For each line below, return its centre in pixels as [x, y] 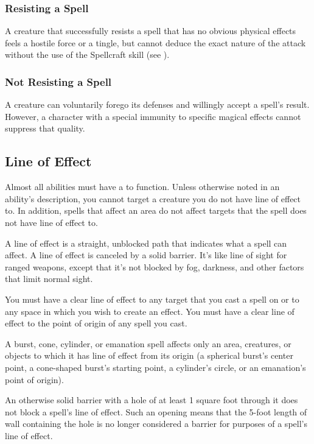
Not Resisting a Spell [58, 81]
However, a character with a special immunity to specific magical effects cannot [153, 116]
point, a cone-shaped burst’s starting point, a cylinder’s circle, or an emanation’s [155, 367]
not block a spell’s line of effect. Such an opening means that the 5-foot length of [156, 411]
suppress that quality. [45, 128]
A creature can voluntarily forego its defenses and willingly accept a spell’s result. [157, 104]
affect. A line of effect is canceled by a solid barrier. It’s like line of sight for [146, 255]
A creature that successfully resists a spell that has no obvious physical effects [151, 31]
